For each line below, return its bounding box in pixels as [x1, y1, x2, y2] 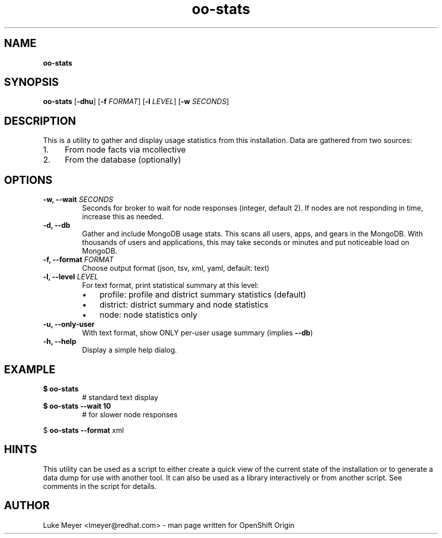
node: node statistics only [99, 310, 197, 320]
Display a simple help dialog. [82, 346, 177, 355]
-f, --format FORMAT [43, 255, 114, 264]
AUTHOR [4, 499, 50, 512]
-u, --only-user [43, 320, 95, 329]
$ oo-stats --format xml [43, 425, 124, 434]
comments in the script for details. [43, 481, 157, 491]
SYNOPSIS [4, 76, 59, 89]
